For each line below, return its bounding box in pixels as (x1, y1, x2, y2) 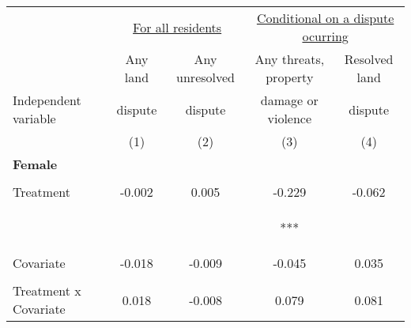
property (266, 68, 314, 86)
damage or (260, 91, 319, 109)
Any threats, (255, 50, 325, 68)
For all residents (133, 17, 222, 36)
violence (267, 109, 312, 127)
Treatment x (13, 281, 81, 300)
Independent (13, 91, 81, 109)
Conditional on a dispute (256, 9, 394, 27)
